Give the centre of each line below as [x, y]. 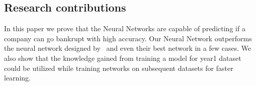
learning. [17, 78]
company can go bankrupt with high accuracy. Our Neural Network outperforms [128, 38]
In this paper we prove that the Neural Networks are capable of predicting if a [125, 28]
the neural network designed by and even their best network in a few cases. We [128, 48]
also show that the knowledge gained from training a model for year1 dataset [123, 58]
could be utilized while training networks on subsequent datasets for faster [119, 68]
